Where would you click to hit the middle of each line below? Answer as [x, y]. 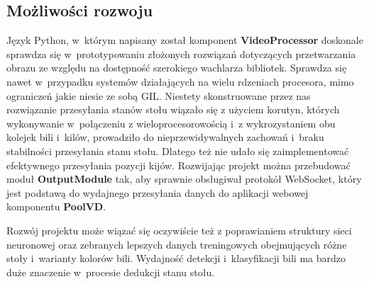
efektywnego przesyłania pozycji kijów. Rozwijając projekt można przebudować [178, 165]
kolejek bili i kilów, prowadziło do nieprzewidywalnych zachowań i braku [165, 137]
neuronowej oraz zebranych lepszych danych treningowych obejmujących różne [177, 244]
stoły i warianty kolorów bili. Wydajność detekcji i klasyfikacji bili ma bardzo [176, 258]
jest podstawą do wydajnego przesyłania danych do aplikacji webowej [158, 192]
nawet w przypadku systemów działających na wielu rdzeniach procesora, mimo [180, 81]
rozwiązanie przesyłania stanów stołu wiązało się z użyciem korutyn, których [173, 109]
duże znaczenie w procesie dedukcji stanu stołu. [111, 272]
